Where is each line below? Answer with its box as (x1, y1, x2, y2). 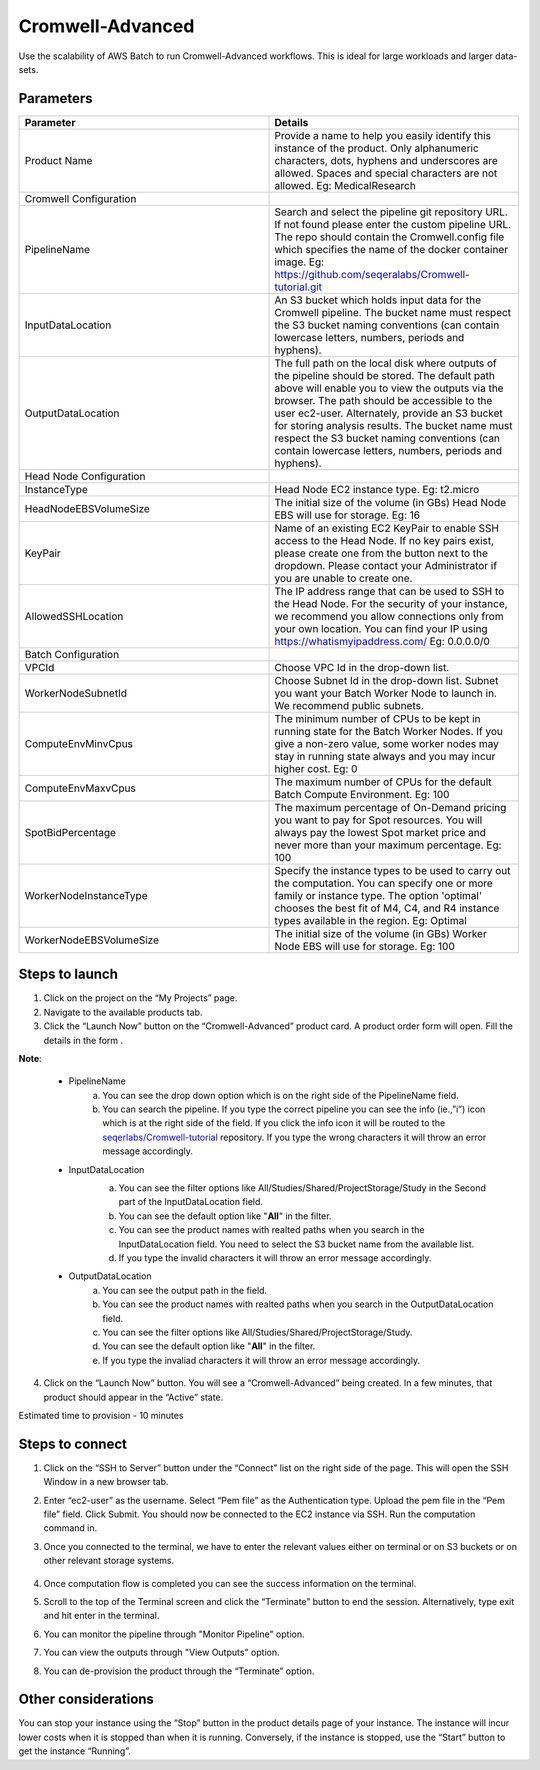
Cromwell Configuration (24, 191, 137, 205)
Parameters (18, 90, 93, 107)
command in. (43, 1522, 98, 1534)
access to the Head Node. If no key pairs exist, (274, 533, 495, 547)
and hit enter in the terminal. (43, 1610, 160, 1622)
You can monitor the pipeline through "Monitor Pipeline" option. (43, 1628, 305, 1640)
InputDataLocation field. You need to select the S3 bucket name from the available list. (118, 1238, 475, 1250)
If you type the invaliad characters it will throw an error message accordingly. (102, 1354, 421, 1366)
